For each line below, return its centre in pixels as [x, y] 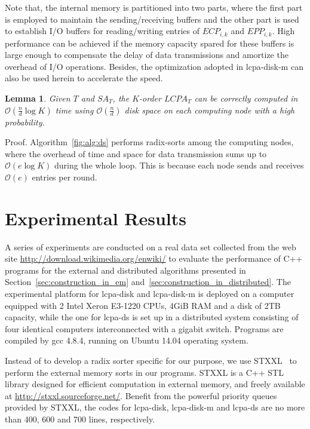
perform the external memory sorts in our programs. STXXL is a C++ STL [144, 372]
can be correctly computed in [246, 98]
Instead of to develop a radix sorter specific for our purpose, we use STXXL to [151, 361]
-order [150, 98]
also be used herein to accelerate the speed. [84, 78]
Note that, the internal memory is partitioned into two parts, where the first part [154, 7]
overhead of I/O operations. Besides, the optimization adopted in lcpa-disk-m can [154, 66]
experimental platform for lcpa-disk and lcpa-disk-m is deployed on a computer [150, 294]
